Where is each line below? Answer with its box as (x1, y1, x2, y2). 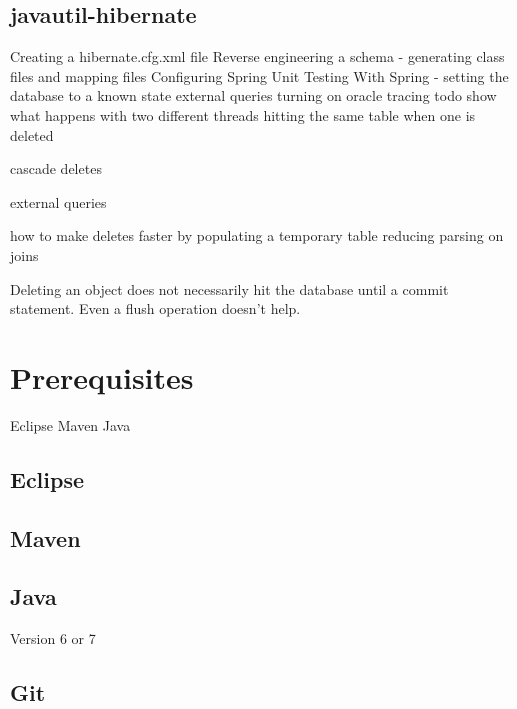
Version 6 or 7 (10, 628, 96, 649)
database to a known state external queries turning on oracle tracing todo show (10, 85, 497, 106)
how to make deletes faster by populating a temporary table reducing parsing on (10, 225, 504, 246)
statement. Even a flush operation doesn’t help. (10, 298, 301, 319)
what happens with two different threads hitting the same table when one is (10, 104, 476, 125)
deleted (10, 124, 54, 145)
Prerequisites (10, 356, 194, 397)
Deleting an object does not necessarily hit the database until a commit (10, 278, 449, 299)
